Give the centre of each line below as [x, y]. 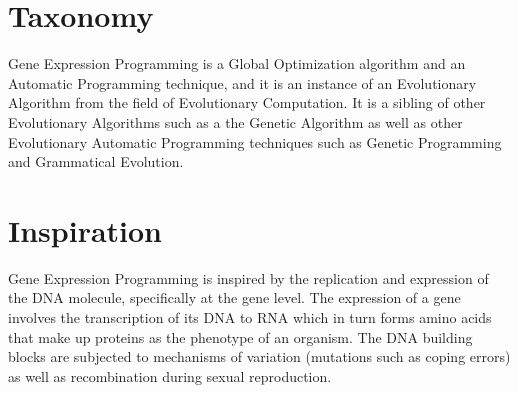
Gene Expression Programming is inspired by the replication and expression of [248, 277]
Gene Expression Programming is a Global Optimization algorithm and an [237, 63]
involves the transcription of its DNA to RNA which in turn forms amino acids [250, 317]
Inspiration [85, 229]
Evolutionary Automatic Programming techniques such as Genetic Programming [255, 141]
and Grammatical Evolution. [96, 161]
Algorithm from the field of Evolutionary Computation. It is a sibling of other [247, 102]
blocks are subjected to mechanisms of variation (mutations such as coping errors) [259, 356]
